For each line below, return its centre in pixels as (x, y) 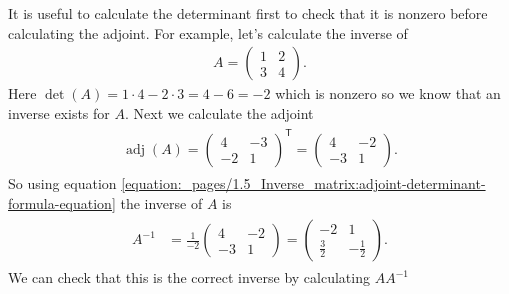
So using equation (62, 182)
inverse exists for (59, 112)
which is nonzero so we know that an (388, 93)
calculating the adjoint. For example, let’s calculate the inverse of (208, 32)
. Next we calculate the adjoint (219, 112)
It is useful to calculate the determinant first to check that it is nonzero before (248, 13)
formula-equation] (62, 202)
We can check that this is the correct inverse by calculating (189, 277)
